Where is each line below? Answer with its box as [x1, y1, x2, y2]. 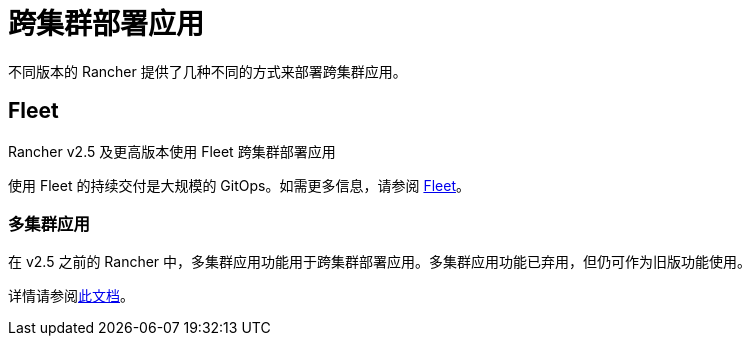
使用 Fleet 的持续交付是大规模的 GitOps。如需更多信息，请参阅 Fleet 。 [8, 176, 470, 194]
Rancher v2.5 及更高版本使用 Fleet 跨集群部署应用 [8, 142, 336, 160]
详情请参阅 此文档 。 [8, 287, 134, 305]
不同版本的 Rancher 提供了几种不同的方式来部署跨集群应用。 [8, 62, 407, 80]
